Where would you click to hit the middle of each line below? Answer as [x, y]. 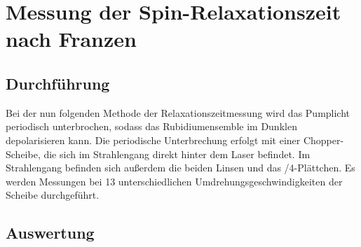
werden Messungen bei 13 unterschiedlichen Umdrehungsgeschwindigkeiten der [174, 181]
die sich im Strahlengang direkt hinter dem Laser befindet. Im [177, 154]
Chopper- [323, 140]
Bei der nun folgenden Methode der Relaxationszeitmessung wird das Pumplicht [178, 112]
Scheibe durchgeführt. [53, 195]
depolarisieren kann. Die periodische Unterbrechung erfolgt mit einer [153, 140]
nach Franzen [71, 39]
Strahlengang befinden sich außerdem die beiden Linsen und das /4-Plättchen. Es [180, 168]
